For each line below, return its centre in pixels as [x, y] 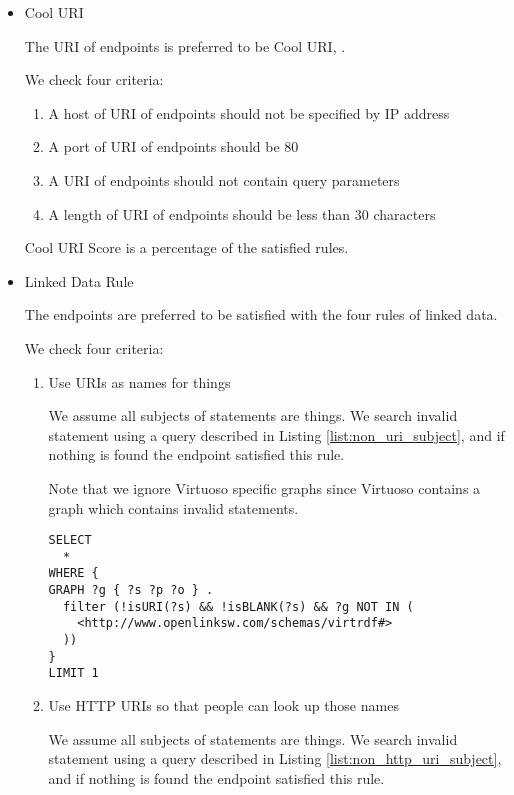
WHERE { [73, 573]
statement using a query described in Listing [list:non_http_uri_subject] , [275, 758]
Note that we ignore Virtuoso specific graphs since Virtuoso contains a [264, 487]
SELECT [70, 540]
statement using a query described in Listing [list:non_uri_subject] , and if [276, 434]
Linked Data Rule [79, 280]
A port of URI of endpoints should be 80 [173, 146]
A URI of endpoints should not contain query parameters [224, 179]
